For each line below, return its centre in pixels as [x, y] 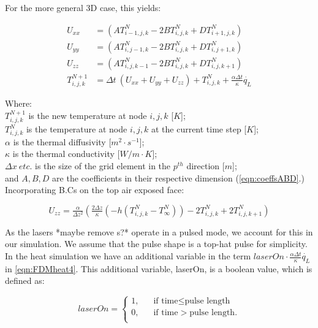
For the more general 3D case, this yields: [83, 7]
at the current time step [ [199, 129]
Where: [18, 103]
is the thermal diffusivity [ [62, 141]
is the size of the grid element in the [103, 166]
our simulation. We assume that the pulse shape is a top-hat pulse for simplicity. [156, 244]
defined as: [25, 280]
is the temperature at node [77, 129]
